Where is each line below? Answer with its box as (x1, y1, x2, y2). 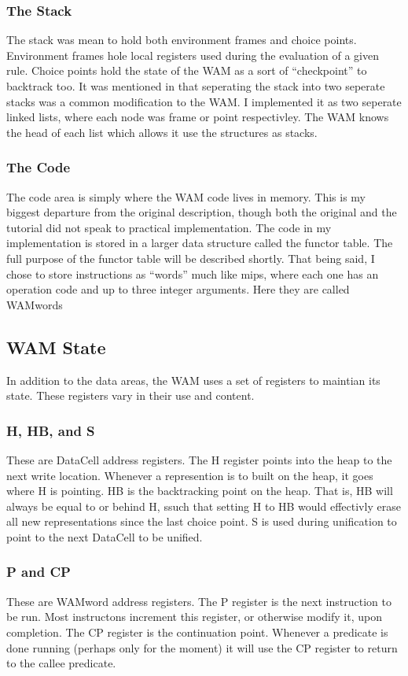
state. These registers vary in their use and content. (6, 387, 255, 404)
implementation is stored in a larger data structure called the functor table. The (6, 235, 393, 251)
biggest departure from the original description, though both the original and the (6, 204, 397, 220)
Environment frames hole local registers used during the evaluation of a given (6, 46, 379, 63)
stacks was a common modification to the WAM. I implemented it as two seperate (6, 93, 402, 109)
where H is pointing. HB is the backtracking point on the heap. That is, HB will (6, 482, 393, 499)
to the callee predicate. (6, 655, 116, 671)
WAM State (6, 334, 106, 359)
